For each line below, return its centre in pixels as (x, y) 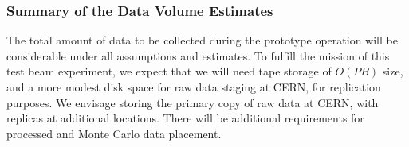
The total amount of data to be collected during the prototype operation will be (202, 40)
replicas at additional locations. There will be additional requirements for (185, 118)
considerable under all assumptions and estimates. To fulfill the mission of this (198, 55)
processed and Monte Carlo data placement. (114, 133)
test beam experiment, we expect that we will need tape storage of (169, 71)
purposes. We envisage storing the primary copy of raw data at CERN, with (193, 102)
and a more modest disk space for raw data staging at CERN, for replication (194, 87)
